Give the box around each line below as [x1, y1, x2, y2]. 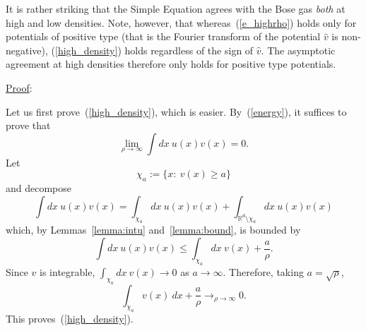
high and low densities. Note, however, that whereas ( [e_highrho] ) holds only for [6, 15, 357, 30]
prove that [6, 118, 51, 133]
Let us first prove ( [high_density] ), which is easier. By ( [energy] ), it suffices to [6, 104, 347, 119]
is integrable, [40, 264, 95, 279]
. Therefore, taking [223, 264, 304, 279]
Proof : [6, 80, 33, 95]
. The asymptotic [261, 42, 336, 57]
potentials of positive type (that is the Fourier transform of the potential [6, 29, 321, 44]
